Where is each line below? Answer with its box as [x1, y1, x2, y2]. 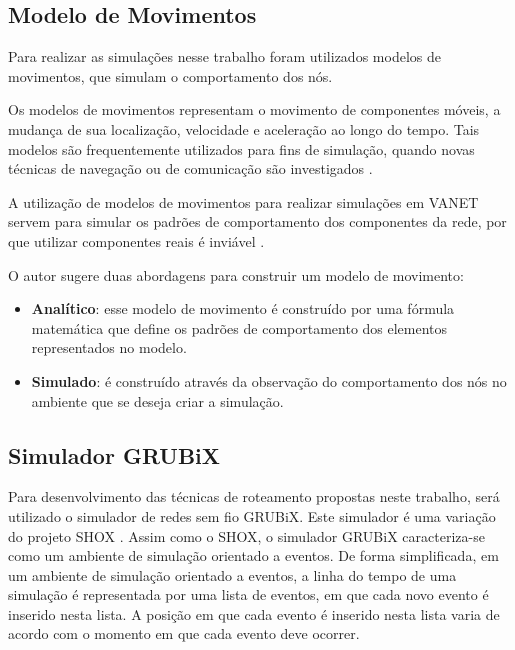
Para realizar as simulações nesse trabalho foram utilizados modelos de [8, 46, 441, 67]
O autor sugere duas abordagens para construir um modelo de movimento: [8, 264, 464, 285]
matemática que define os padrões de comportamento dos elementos [31, 317, 448, 338]
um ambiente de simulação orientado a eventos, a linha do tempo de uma [8, 564, 457, 585]
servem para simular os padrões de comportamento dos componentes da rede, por [8, 211, 507, 232]
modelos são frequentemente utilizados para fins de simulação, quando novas [8, 138, 475, 159]
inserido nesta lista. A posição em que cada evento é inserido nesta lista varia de [8, 603, 500, 624]
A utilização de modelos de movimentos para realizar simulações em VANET [8, 191, 479, 212]
